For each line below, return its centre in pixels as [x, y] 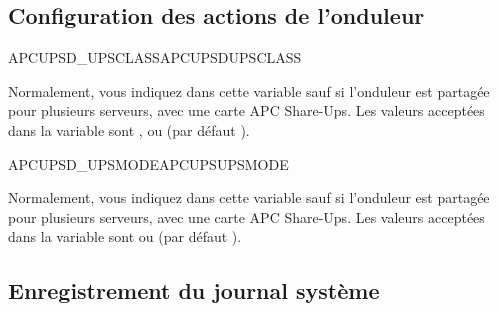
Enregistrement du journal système [194, 290]
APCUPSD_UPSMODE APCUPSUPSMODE [148, 163]
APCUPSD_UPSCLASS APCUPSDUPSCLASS [155, 57]
